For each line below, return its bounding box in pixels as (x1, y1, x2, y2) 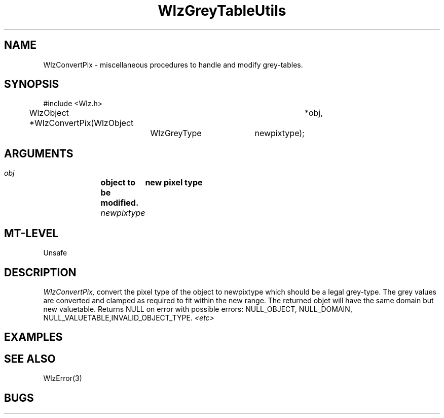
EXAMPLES (4, 331, 63, 344)
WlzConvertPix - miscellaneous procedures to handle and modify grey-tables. (43, 60, 303, 69)
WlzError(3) (43, 374, 82, 383)
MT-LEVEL (4, 227, 59, 240)
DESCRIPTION (4, 266, 77, 279)
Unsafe (43, 248, 67, 258)
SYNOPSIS (4, 78, 59, 91)
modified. (100, 198, 139, 208)
